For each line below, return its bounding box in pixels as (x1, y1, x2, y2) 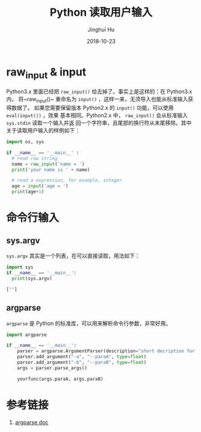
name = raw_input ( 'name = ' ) (11, 161, 85, 167)
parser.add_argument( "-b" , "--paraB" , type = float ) (17, 359, 147, 366)
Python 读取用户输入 (49, 5, 153, 19)
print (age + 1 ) (11, 189, 45, 195)
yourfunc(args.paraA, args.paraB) (17, 376, 104, 382)
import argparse (6, 332, 47, 338)
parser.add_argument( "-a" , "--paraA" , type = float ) (17, 354, 147, 360)
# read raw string (11, 155, 58, 161)
